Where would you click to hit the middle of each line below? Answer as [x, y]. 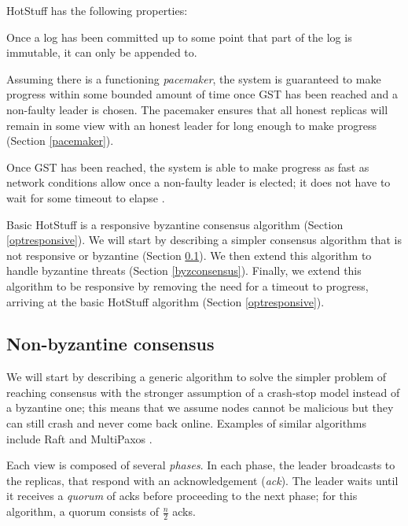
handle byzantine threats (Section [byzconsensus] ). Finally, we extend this [184, 270]
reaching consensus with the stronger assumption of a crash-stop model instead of [203, 392]
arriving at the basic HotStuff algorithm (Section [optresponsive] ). [165, 301]
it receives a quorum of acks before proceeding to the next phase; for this [182, 496]
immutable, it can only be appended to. [102, 52]
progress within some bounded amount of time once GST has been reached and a [202, 94]
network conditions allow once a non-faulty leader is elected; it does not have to [198, 182]
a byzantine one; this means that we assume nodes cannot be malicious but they [200, 407]
